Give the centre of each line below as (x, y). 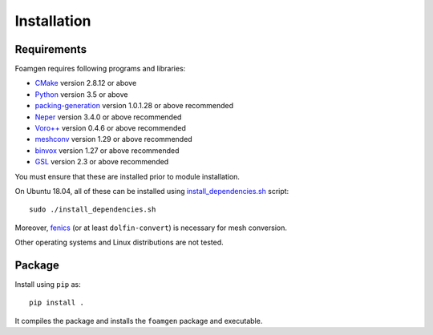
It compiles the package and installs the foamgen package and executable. (139, 321)
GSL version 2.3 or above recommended (102, 162)
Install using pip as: (48, 285)
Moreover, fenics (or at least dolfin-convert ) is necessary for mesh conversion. (151, 228)
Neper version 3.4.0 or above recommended (108, 117)
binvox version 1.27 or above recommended (107, 150)
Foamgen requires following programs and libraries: (100, 69)
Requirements (51, 49)
